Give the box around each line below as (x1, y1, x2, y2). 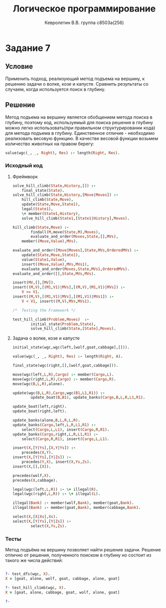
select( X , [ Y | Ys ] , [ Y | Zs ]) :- (12, 519, 72, 524)
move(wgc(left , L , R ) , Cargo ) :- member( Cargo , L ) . (12, 372, 114, 377)
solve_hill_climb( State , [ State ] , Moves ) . (31, 326, 116, 331)
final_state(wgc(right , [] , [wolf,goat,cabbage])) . (12, 363, 119, 368)
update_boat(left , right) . (12, 404, 67, 409)
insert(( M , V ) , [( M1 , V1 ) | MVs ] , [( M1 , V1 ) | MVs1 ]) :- (12, 294, 114, 299)
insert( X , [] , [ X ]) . (12, 464, 51, 469)
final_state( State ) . (22, 188, 65, 193)
